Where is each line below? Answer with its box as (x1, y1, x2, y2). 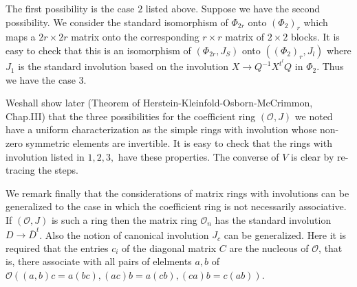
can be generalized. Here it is (224, 227, 347, 242)
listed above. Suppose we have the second (145, 1, 321, 15)
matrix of (225, 30, 265, 44)
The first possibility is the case (6, 1, 135, 15)
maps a (6, 30, 36, 44)
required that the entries (6, 240, 109, 255)
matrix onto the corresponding (71, 30, 199, 44)
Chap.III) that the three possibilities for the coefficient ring (6, 108, 256, 123)
